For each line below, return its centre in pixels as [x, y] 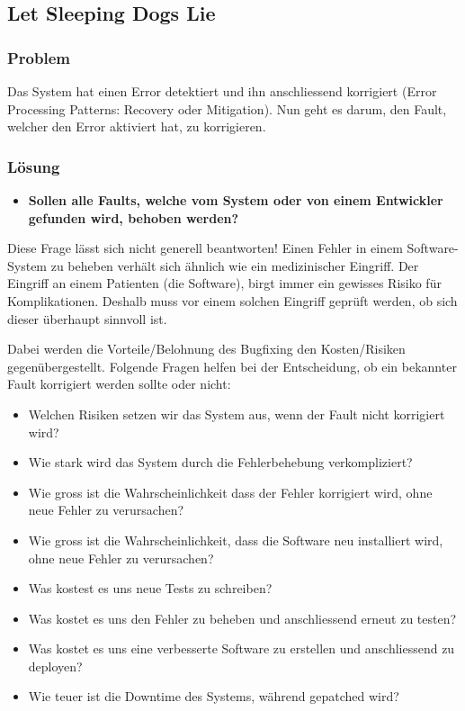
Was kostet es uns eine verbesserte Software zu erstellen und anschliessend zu [241, 648]
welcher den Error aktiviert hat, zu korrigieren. [137, 126]
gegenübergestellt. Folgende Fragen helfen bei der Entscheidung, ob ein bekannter [232, 366]
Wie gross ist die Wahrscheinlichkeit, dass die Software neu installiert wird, [236, 540]
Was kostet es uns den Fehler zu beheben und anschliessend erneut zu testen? [242, 618]
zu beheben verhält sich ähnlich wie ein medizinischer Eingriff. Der [235, 265]
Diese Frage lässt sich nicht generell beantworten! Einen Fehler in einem [205, 248]
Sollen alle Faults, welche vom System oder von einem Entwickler [236, 200]
